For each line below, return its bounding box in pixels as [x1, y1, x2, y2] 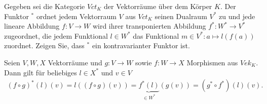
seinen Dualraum [155, 11, 207, 21]
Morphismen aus [186, 57, 238, 67]
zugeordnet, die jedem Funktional [4, 30, 108, 41]
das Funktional [133, 30, 179, 41]
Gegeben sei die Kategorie [4, 1, 85, 11]
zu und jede [219, 11, 255, 21]
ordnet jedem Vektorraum [36, 11, 117, 21]
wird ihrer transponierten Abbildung [92, 21, 206, 31]
